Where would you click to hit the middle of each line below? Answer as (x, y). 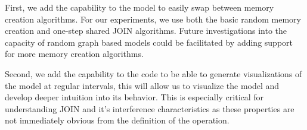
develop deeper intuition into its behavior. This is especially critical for (134, 97)
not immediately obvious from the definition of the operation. (117, 120)
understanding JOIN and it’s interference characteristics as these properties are (150, 108)
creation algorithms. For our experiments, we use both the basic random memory (153, 19)
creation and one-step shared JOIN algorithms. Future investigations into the (146, 31)
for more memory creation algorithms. (74, 54)
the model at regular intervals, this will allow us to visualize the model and (142, 85)
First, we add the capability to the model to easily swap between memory (139, 7)
